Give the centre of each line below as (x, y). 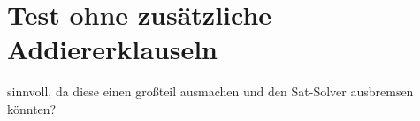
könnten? (32, 108)
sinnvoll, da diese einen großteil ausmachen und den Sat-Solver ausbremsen (210, 91)
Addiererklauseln (112, 49)
